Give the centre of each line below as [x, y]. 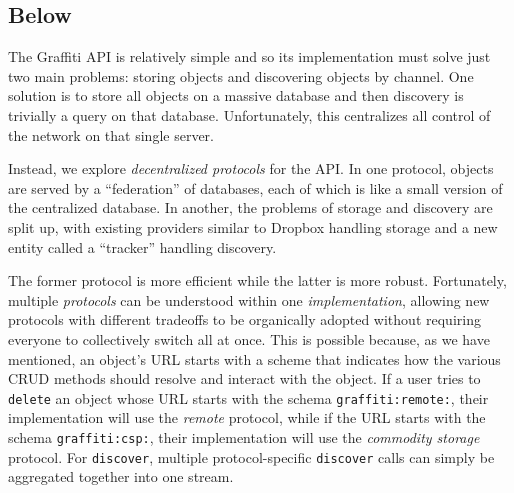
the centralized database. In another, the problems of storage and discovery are [250, 207]
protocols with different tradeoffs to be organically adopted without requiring [244, 319]
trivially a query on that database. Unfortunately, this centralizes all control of [249, 114]
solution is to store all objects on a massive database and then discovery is [236, 95]
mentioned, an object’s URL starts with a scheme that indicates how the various [254, 358]
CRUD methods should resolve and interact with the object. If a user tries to [244, 378]
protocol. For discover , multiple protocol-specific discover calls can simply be [251, 456]
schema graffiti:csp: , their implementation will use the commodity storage [244, 436]
